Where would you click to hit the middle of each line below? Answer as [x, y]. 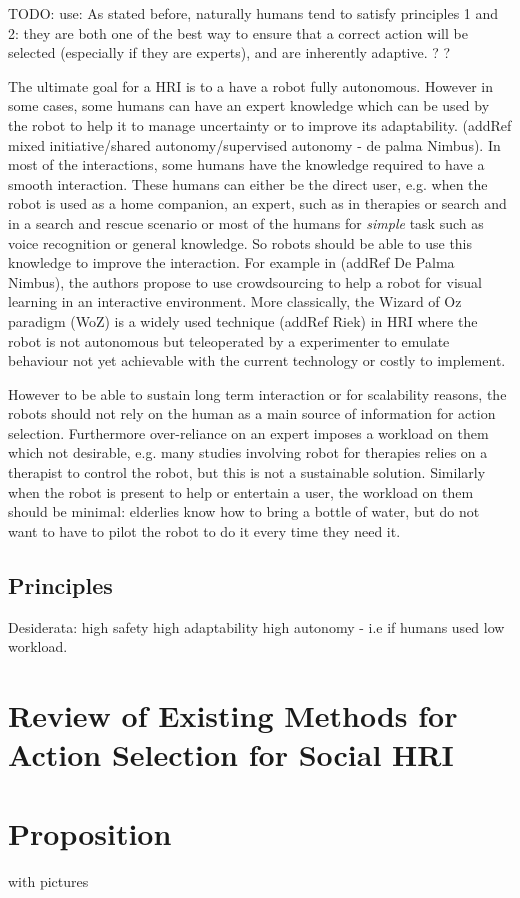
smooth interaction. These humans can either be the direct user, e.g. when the [248, 183]
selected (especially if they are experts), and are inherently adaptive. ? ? [229, 52]
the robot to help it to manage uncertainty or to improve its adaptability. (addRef [260, 124]
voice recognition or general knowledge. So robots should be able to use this [240, 242]
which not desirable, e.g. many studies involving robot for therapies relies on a [248, 452]
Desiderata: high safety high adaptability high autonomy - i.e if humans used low [256, 626]
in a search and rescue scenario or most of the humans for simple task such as [246, 222]
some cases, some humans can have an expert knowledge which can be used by [249, 105]
